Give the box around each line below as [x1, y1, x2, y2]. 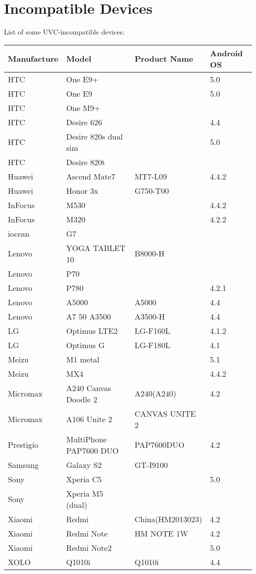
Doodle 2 [66, 393, 97, 405]
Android [210, 47, 243, 59]
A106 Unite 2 [66, 413, 112, 425]
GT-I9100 [134, 459, 168, 470]
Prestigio [8, 439, 38, 451]
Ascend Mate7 [66, 170, 116, 182]
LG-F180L [134, 339, 170, 351]
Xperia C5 [66, 473, 102, 485]
